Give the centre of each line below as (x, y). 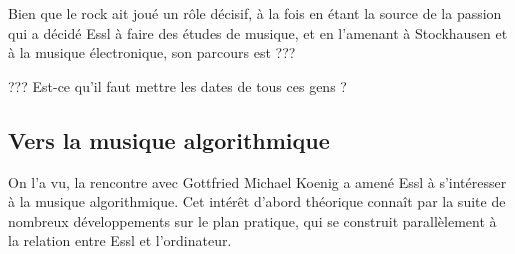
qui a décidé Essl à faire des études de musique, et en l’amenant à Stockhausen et (258, 32)
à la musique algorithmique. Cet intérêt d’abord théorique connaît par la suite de (257, 201)
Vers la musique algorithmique (169, 139)
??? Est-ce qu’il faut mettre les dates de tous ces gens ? (177, 85)
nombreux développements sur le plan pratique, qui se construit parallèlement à (252, 220)
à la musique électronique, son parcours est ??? (152, 52)
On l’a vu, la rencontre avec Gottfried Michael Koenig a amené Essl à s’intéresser (257, 181)
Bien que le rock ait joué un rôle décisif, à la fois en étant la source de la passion (255, 13)
